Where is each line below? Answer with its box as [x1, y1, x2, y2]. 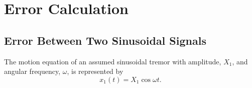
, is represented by [67, 66, 123, 76]
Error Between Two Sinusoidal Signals [4, 32, 206, 48]
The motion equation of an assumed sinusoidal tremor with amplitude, [4, 56, 221, 66]
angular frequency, [4, 66, 61, 76]
